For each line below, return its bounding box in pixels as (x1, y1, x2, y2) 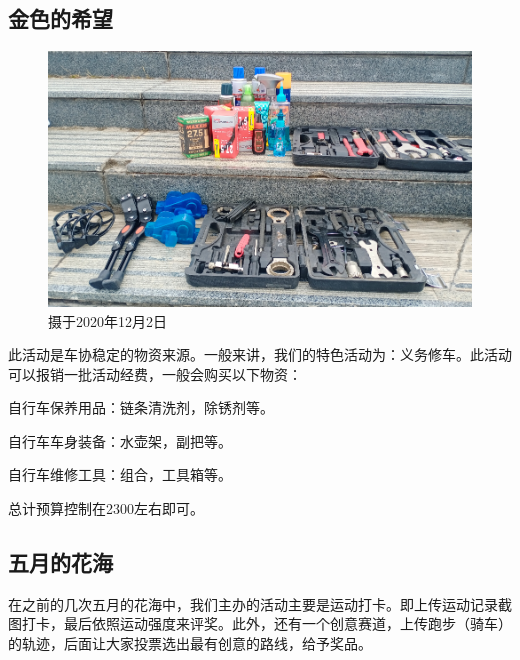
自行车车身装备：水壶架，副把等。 (8, 430, 232, 451)
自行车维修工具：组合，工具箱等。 (8, 464, 232, 485)
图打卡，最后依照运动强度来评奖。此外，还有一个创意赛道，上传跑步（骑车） (8, 613, 512, 634)
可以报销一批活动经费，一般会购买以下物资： (8, 363, 302, 384)
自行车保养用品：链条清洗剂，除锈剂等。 (8, 397, 274, 418)
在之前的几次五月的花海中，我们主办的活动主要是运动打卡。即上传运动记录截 (8, 593, 512, 614)
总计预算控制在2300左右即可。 (8, 498, 204, 519)
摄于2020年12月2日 (48, 310, 167, 331)
